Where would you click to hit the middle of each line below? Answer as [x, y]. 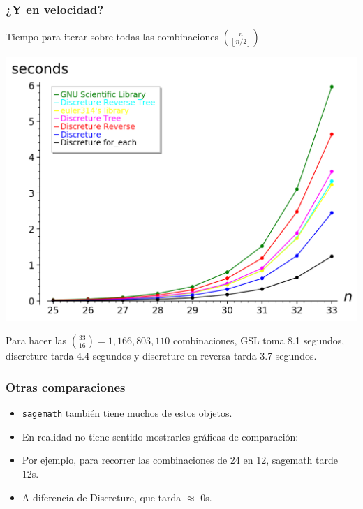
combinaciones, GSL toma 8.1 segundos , [259, 340]
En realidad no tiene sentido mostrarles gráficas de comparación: [160, 436]
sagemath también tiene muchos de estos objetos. [127, 413]
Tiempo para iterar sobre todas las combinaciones [112, 37]
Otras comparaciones [66, 386]
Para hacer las [36, 340]
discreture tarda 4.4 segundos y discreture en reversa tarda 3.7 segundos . [161, 356]
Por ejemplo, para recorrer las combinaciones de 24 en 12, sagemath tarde [180, 460]
